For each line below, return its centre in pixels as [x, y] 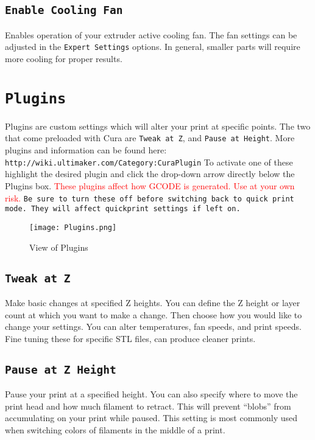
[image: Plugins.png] [73, 227]
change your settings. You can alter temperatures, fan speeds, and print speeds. [153, 327]
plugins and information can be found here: [86, 150]
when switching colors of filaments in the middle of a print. [115, 429]
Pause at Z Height [61, 369]
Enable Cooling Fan [64, 10]
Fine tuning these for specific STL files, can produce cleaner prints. [130, 338]
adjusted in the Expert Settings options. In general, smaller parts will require [153, 47]
